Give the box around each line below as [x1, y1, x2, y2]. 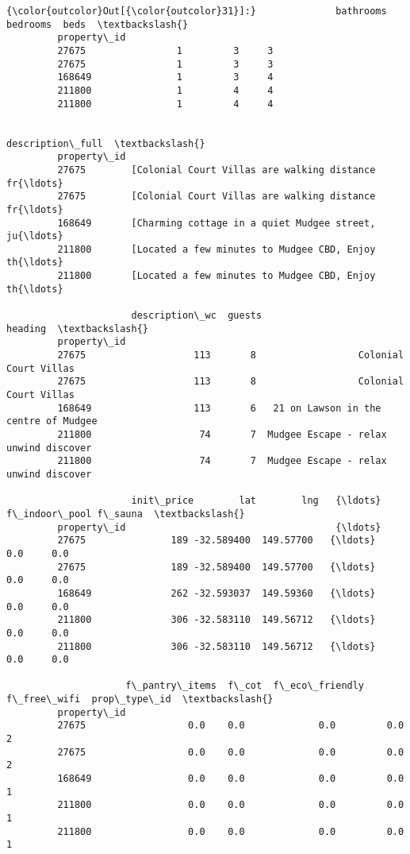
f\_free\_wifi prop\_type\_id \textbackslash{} [6, 694, 274, 705]
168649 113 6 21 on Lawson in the [57, 402, 381, 414]
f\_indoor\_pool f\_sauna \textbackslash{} [6, 508, 245, 520]
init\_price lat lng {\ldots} [131, 495, 381, 507]
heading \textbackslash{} [6, 323, 148, 334]
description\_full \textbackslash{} [6, 137, 205, 149]
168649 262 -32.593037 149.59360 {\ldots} [57, 587, 376, 599]
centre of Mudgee [6, 415, 98, 427]
